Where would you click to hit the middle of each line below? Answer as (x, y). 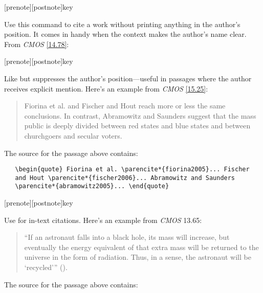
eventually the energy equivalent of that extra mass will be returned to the (141, 247)
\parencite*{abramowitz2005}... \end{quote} (92, 186)
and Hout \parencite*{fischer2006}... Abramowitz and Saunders (125, 178)
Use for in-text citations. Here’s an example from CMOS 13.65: (103, 220)
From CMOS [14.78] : (37, 44)
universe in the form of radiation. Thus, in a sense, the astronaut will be (138, 257)
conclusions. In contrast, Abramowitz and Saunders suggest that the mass (140, 115)
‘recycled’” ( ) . (46, 267)
